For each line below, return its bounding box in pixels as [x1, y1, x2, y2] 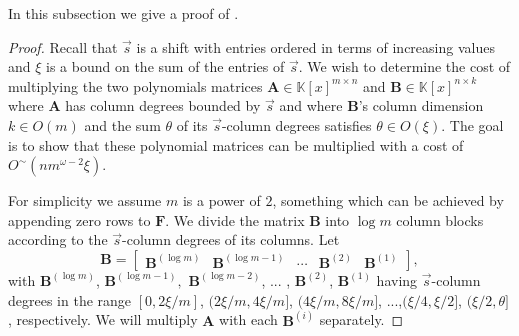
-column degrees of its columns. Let [122, 229, 340, 250]
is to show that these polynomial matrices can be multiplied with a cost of [8, 134, 464, 155]
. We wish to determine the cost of [298, 56, 511, 77]
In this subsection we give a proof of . [8, 3, 239, 23]
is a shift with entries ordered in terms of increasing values [136, 36, 495, 57]
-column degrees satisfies [221, 114, 372, 135]
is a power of [182, 190, 261, 211]
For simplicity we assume [8, 190, 162, 211]
